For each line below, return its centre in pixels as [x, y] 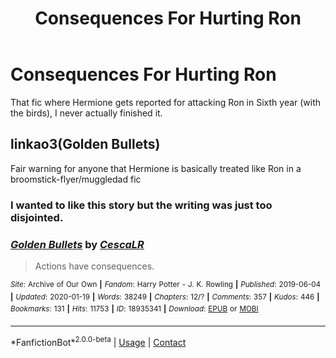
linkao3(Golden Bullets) [85, 144]
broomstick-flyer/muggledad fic [76, 179]
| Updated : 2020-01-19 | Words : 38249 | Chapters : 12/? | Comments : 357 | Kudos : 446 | [165, 297]
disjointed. [37, 217]
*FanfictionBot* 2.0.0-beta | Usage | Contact [98, 341]
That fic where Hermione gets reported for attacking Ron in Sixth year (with [166, 102]
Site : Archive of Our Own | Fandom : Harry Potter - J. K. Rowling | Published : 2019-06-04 [166, 284]
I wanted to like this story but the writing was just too [141, 205]
